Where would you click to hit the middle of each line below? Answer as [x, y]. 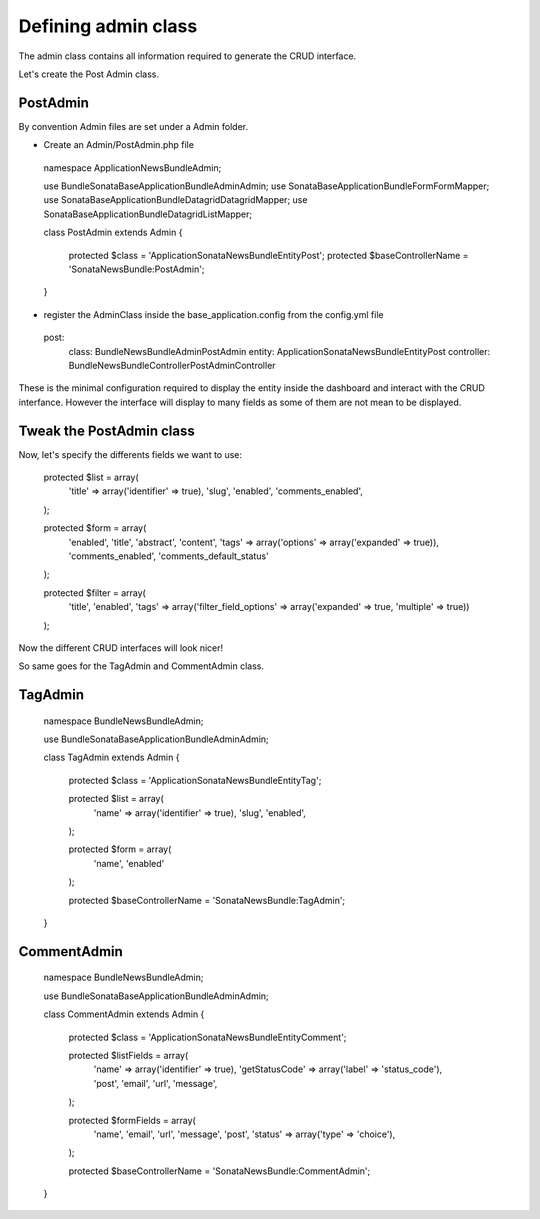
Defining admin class [108, 26]
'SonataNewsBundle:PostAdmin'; [136, 269]
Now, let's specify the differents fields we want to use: [130, 454]
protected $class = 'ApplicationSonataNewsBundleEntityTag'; [195, 780]
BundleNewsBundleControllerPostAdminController [172, 365]
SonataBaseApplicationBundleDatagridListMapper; [148, 214]
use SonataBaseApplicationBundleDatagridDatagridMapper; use [175, 200]
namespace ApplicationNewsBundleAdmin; [132, 167]
